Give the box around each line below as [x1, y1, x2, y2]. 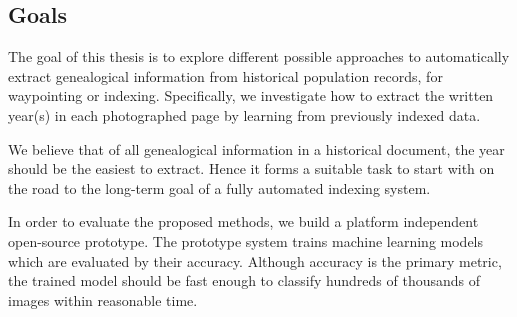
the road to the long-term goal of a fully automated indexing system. [8, 177, 431, 198]
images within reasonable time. [8, 289, 198, 310]
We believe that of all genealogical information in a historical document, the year [8, 138, 505, 159]
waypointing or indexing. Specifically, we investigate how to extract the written [8, 85, 494, 106]
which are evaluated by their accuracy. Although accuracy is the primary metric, [8, 250, 502, 271]
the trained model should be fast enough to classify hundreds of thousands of [8, 270, 480, 291]
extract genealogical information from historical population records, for [8, 65, 443, 86]
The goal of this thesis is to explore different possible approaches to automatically [8, 46, 510, 67]
